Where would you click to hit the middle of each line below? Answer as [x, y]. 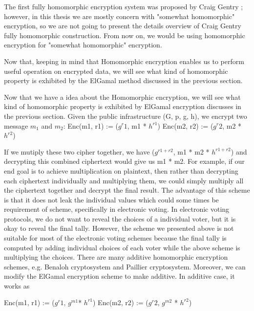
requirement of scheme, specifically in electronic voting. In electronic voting [117, 209]
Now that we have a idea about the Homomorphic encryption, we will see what [122, 97]
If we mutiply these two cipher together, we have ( [79, 151]
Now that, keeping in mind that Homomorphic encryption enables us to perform [124, 61]
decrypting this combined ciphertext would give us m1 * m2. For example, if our [124, 161]
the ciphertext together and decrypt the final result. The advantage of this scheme [127, 190]
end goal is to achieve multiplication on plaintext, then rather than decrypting [121, 170]
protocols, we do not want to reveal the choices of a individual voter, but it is [120, 218]
